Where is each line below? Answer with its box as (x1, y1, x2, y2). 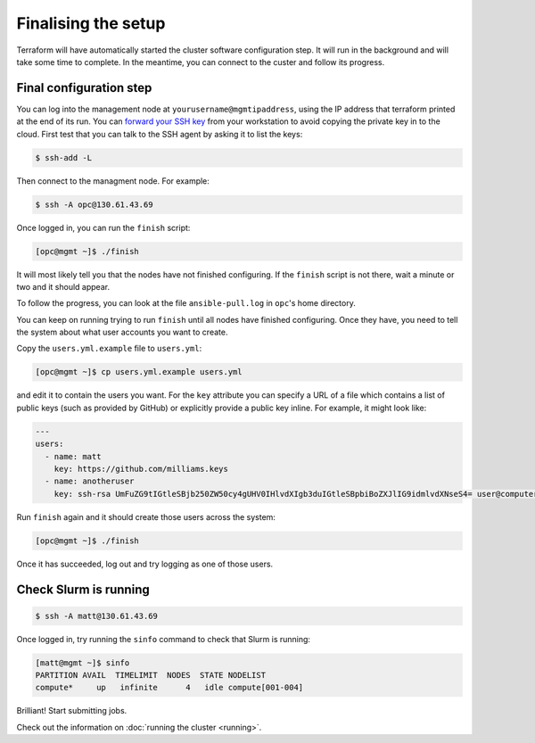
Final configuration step (16, 80, 152, 95)
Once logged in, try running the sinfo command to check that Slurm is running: (16, 633, 311, 644)
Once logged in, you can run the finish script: (16, 222, 191, 233)
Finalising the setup (16, 13, 166, 33)
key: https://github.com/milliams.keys (53, 464, 229, 474)
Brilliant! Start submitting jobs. (16, 706, 128, 716)
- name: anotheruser (45, 476, 135, 486)
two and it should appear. (16, 281, 111, 292)
